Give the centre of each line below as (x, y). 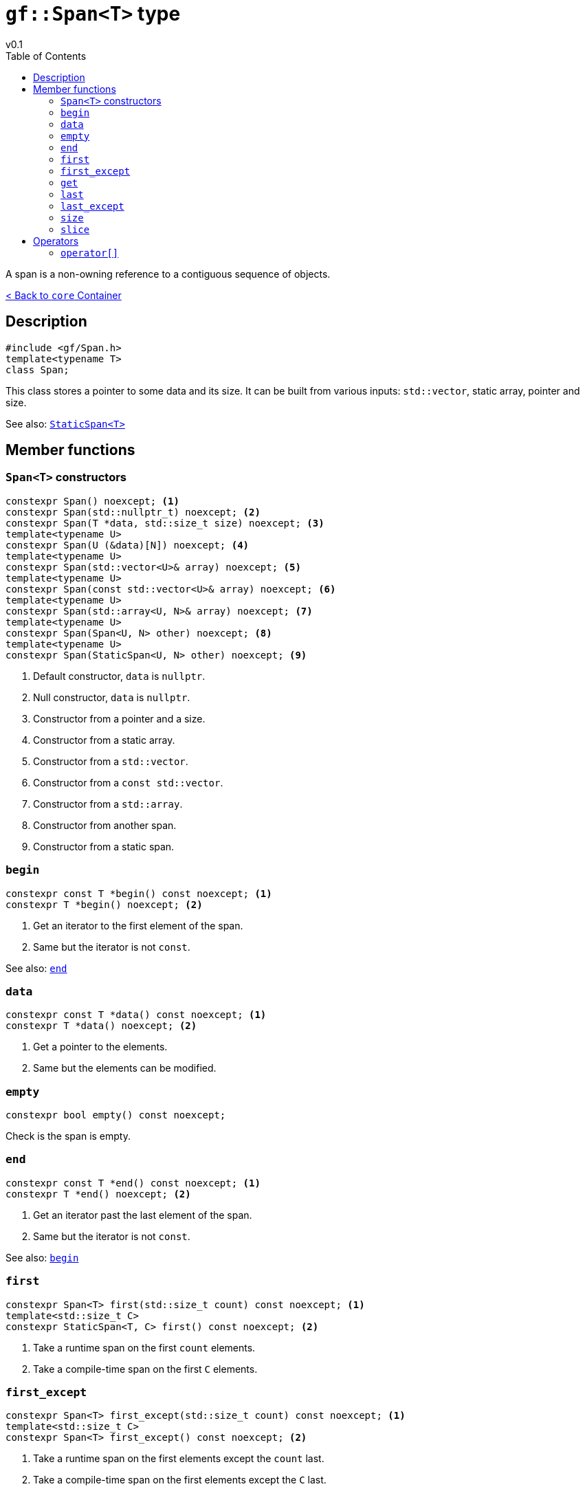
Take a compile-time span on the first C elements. (145, 1369)
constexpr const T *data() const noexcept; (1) (136, 1015)
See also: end (36, 968)
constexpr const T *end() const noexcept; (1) (133, 1183)
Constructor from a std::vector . (111, 761)
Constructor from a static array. (104, 740)
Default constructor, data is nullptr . (119, 676)
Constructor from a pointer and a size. (119, 718)
